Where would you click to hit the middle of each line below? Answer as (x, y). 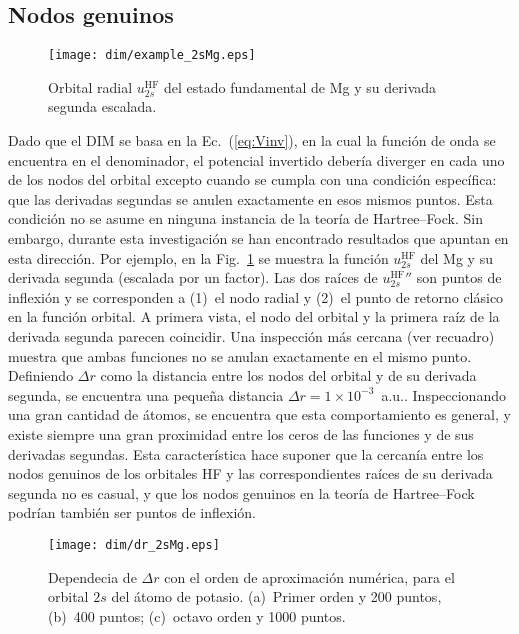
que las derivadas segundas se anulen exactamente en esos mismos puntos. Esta (250, 198)
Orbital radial (90, 86)
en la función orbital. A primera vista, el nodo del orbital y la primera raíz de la (254, 316)
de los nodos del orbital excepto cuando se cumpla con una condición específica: (252, 179)
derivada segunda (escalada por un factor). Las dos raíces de (193, 277)
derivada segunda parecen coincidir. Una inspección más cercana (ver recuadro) (251, 335)
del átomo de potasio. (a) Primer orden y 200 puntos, (276, 596)
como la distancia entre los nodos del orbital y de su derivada (288, 375)
